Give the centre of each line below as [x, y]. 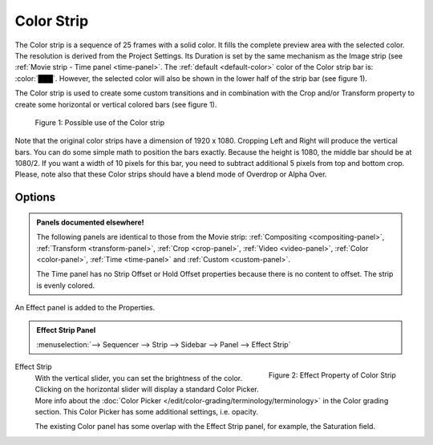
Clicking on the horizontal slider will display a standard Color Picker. [147, 390]
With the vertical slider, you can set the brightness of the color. [139, 378]
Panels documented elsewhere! [90, 222]
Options [35, 198]
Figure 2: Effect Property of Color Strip [332, 375]
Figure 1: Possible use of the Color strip [100, 122]
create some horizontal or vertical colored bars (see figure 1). [116, 104]
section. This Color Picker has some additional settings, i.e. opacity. [147, 411]
